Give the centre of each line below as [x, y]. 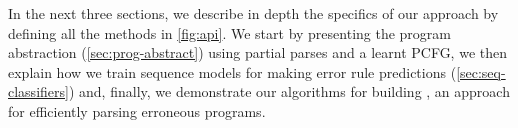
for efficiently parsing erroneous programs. [137, 110]
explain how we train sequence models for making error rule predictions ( [232, 71]
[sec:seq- [481, 71]
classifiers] [38, 91]
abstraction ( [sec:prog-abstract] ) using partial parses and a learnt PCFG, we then [257, 52]
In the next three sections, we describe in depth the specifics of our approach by [253, 13]
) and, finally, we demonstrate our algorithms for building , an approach [289, 91]
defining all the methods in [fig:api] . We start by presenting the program [229, 32]
